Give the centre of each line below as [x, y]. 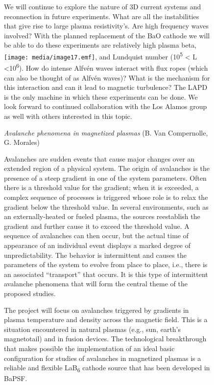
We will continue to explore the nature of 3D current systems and [103, 6]
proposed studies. [30, 293]
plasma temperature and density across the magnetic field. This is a [106, 319]
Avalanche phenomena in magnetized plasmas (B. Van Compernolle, [106, 132]
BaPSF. [16, 378]
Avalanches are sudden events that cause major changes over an [99, 158]
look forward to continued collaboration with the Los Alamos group [106, 106]
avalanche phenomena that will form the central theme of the [96, 284]
